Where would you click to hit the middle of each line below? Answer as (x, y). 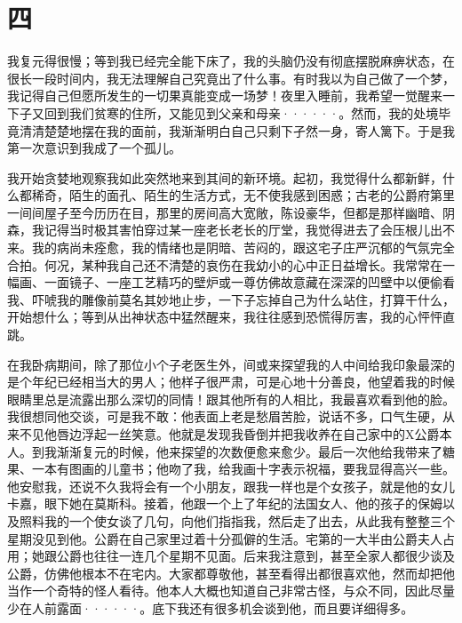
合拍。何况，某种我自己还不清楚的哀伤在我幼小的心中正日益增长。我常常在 (225, 264)
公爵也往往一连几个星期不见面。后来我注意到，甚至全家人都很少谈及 (255, 556)
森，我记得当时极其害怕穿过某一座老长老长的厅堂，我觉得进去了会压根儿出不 (231, 230)
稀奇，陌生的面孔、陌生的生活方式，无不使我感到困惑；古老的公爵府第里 (243, 195)
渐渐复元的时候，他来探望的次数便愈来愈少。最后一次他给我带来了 (249, 451)
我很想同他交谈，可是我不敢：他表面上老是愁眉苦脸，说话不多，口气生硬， (225, 416)
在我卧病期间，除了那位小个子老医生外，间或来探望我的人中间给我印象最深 (225, 364)
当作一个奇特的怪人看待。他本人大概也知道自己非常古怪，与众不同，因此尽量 (231, 591)
